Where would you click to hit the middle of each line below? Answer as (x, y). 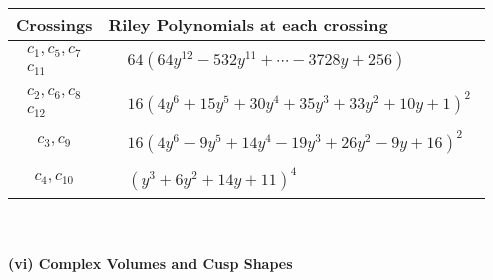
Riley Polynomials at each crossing (248, 24)
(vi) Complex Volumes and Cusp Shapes (150, 263)
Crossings (54, 24)
